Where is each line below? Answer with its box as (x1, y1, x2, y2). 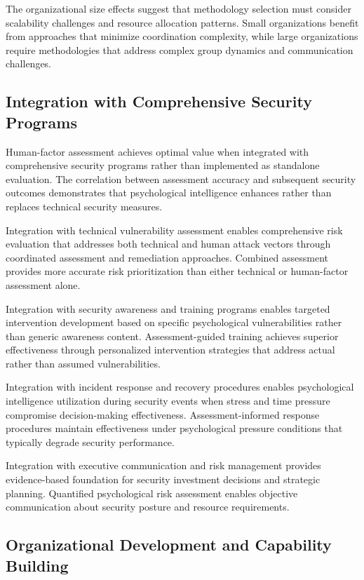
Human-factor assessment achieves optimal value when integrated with (6, 144, 309, 159)
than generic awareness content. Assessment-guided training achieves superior (6, 328, 339, 343)
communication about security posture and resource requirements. (6, 499, 290, 514)
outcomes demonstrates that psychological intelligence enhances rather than (6, 185, 332, 200)
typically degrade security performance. (6, 434, 175, 449)
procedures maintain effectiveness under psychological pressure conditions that (6, 421, 343, 436)
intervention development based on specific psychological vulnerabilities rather (6, 315, 342, 330)
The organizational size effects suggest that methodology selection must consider (6, 1, 351, 15)
